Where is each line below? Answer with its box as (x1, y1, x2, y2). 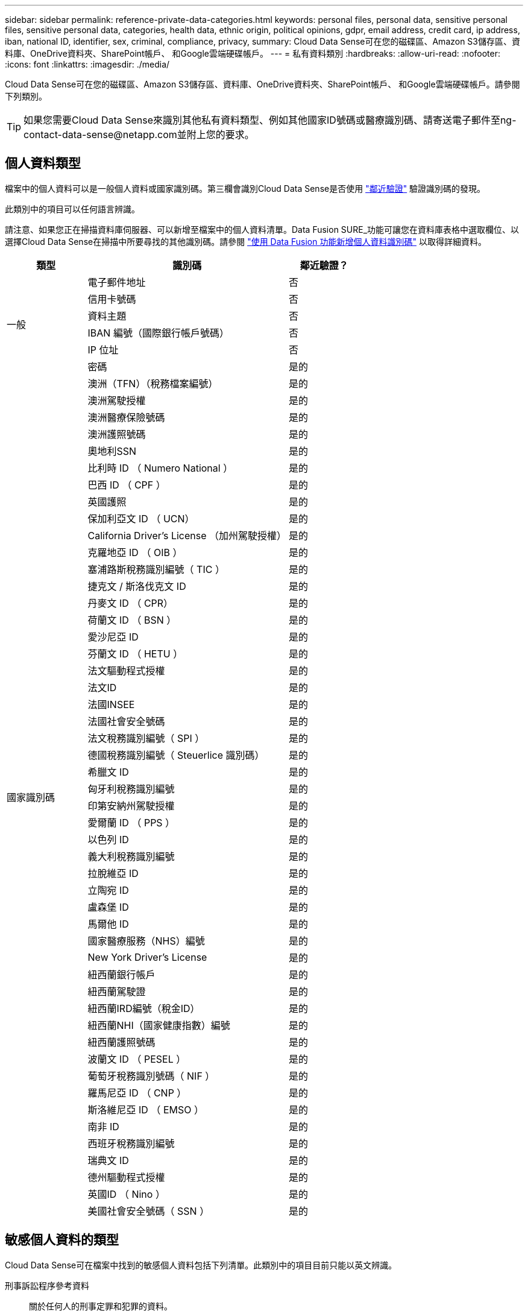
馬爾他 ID (87, 917, 129, 930)
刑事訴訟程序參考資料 (5, 1280, 89, 1291)
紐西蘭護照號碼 (87, 1036, 156, 1048)
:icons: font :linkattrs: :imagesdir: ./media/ (5, 59, 170, 69)
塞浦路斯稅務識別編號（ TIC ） (87, 563, 225, 575)
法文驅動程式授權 (87, 664, 165, 677)
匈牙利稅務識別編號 (87, 782, 175, 795)
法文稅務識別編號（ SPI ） (87, 732, 205, 744)
